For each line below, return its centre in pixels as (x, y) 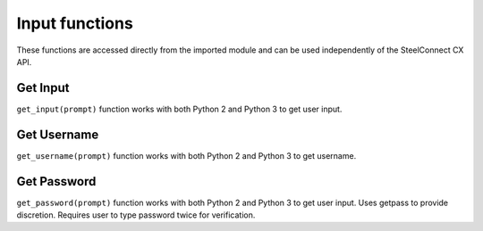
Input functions (75, 23)
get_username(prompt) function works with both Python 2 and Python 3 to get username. (186, 155)
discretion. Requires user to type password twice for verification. (136, 215)
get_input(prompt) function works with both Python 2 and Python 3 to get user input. (179, 109)
